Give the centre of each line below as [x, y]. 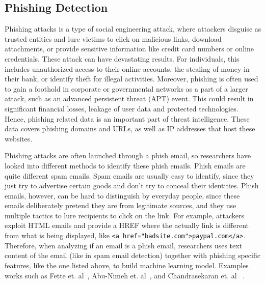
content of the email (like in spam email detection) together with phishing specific [132, 255]
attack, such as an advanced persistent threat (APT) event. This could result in [129, 98]
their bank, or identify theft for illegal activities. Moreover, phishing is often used [131, 79]
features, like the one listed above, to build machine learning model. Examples [127, 265]
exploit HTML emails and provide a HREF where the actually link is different [127, 225]
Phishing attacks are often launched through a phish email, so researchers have [128, 155]
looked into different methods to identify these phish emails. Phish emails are [125, 165]
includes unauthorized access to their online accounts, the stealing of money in [127, 68]
